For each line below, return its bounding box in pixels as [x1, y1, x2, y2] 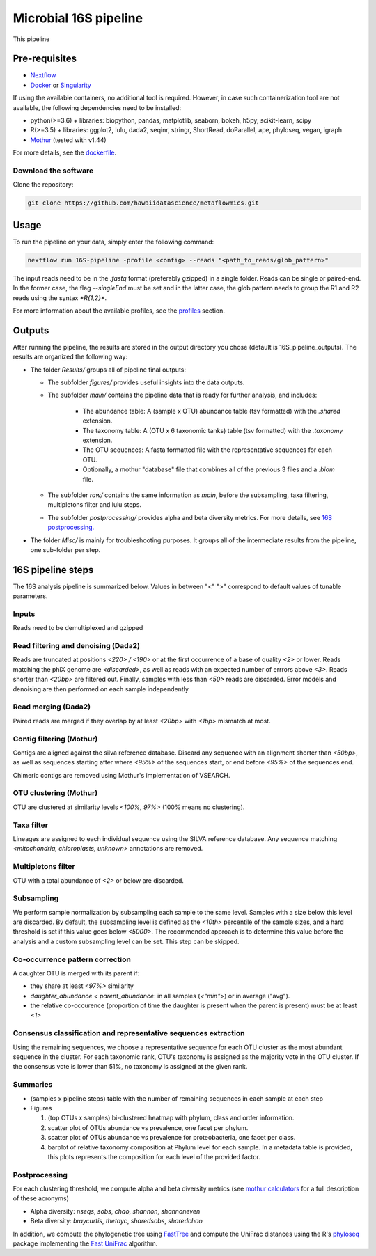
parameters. [13, 592, 48, 600]
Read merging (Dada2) [13, 702, 91, 712]
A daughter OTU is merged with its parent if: [13, 968, 140, 978]
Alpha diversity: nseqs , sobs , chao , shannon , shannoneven [30, 1207, 201, 1215]
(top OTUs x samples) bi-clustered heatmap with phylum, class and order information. [47, 1114, 295, 1122]
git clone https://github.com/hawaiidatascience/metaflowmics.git [27, 199, 259, 207]
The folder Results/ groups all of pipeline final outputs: [30, 366, 187, 374]
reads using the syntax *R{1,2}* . [13, 293, 107, 302]
